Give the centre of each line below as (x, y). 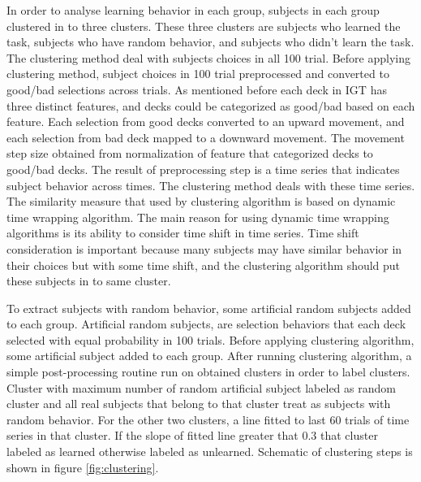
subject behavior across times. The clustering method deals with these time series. (211, 185)
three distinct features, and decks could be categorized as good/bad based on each (211, 105)
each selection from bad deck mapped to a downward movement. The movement (206, 137)
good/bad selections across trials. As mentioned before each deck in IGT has (197, 89)
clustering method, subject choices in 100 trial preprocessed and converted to (198, 74)
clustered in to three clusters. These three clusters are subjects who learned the (204, 26)
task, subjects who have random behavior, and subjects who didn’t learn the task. (210, 42)
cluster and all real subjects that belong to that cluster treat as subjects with (199, 404)
